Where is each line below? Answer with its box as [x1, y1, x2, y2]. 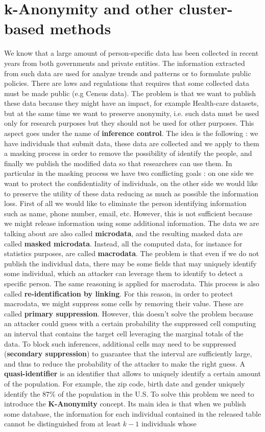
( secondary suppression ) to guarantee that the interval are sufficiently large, [4, 348, 252, 359]
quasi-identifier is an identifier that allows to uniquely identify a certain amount [4, 368, 261, 379]
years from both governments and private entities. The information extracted [4, 57, 245, 68]
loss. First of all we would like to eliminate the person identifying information [4, 198, 247, 209]
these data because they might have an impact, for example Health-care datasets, [4, 98, 259, 108]
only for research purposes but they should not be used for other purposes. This [4, 118, 254, 128]
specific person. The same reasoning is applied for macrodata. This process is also [4, 278, 259, 288]
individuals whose [141, 418, 197, 429]
